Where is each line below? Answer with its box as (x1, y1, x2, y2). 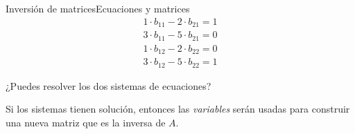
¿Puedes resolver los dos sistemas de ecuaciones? (6, 78, 211, 93)
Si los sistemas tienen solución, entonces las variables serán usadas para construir (6, 102, 350, 116)
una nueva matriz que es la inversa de (6, 115, 166, 129)
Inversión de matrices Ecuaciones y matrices (6, 1, 190, 15)
